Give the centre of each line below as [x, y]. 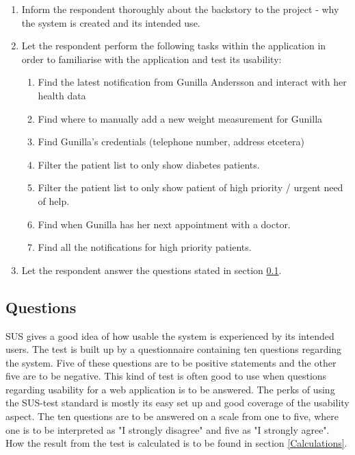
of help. [54, 200]
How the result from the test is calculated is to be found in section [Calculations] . [176, 443]
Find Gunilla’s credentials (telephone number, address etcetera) [171, 142]
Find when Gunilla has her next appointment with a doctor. [164, 224]
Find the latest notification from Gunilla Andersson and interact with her [192, 82]
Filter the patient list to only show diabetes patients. [149, 164]
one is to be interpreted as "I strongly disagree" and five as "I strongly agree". [168, 429]
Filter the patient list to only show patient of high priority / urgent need [190, 187]
